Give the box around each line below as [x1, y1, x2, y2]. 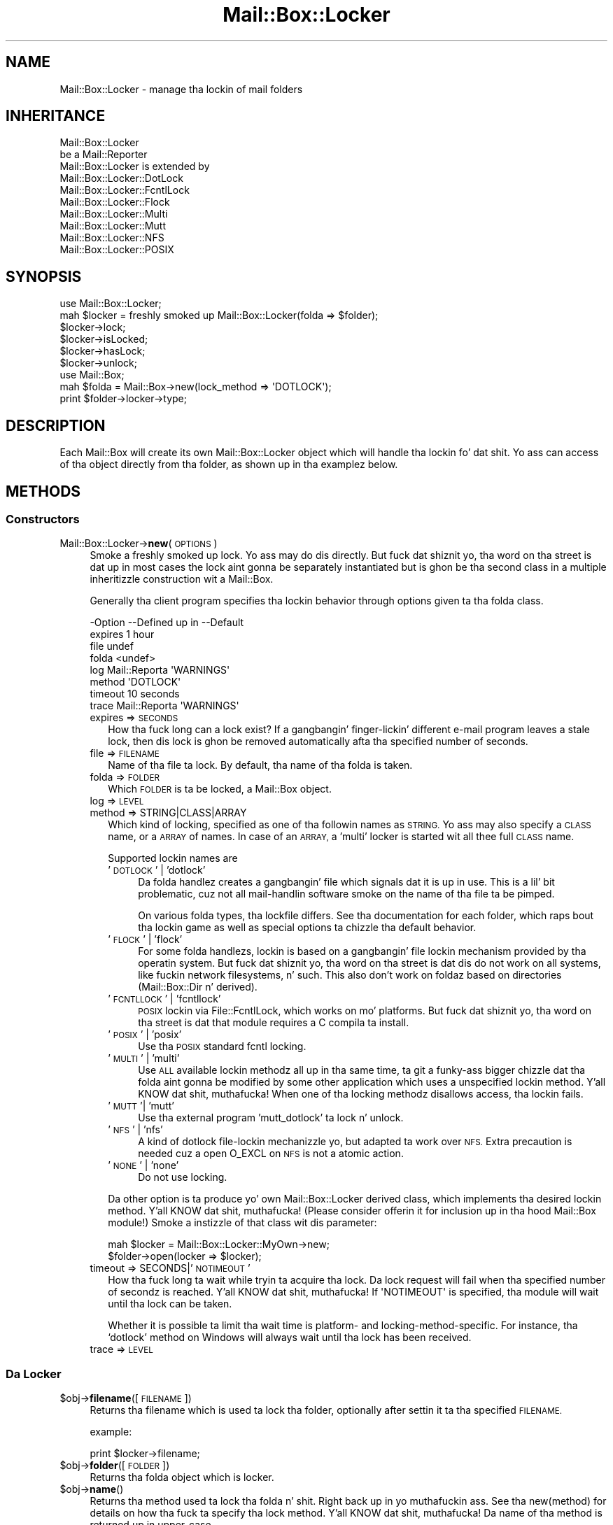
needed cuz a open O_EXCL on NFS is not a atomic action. [138, 1147, 404, 1160]
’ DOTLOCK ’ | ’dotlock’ [108, 864, 206, 877]
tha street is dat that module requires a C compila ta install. [138, 1016, 409, 1029]
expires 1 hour [90, 628, 155, 641]
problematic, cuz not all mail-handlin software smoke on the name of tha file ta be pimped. [138, 888, 555, 900]
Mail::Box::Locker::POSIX [59, 243, 174, 256]
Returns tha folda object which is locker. [90, 1471, 274, 1484]
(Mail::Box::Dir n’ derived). [138, 981, 258, 993]
